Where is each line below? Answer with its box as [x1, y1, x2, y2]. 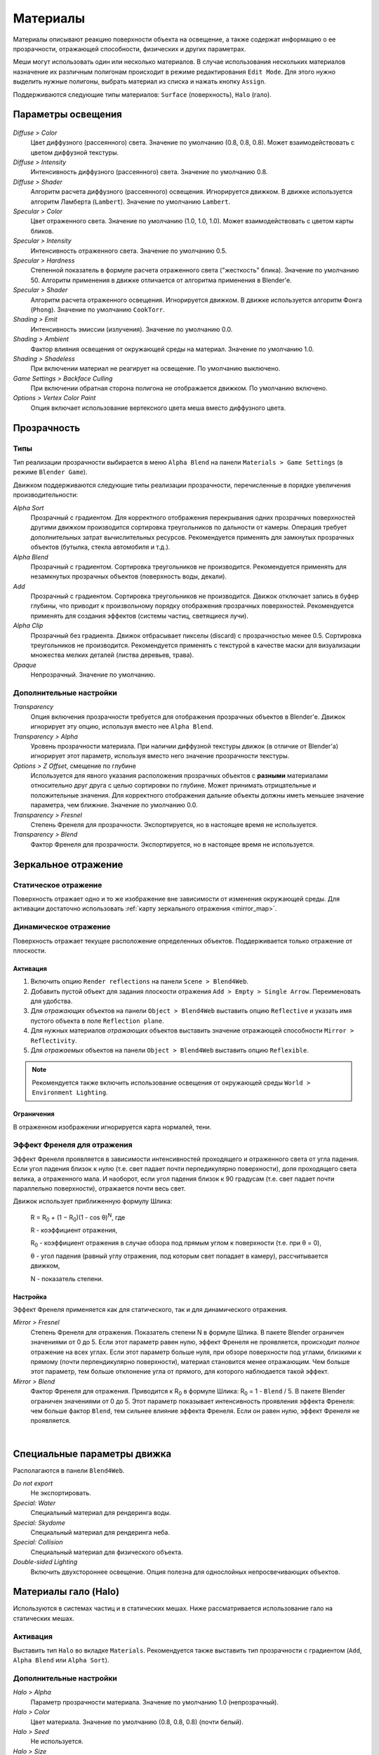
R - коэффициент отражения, [30, 1226, 118, 1235]
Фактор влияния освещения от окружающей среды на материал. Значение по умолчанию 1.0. [30, 345, 314, 353]
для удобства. [30, 997, 73, 1005]
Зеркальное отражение [13, 859, 124, 870]
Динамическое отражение [13, 922, 111, 932]
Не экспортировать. [30, 1489, 91, 1497]
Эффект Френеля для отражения [13, 1140, 133, 1150]
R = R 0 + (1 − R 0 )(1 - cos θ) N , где [30, 1212, 126, 1223]
